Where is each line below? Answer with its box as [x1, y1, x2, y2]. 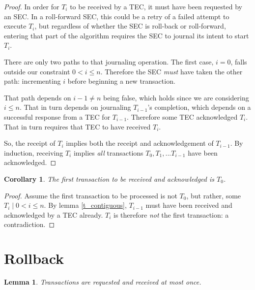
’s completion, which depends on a [147, 102, 251, 112]
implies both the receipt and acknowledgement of [66, 138, 214, 148]
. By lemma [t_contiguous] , [44, 200, 127, 210]
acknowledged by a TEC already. [4, 209, 103, 220]
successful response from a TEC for [4, 111, 111, 122]
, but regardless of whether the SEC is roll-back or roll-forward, [34, 21, 226, 31]
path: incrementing [4, 76, 61, 86]
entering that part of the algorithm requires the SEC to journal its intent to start [4, 30, 249, 40]
